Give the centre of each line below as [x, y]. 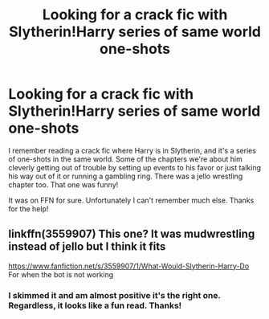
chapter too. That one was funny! [63, 184]
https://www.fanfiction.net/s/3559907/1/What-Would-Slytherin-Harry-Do [129, 266]
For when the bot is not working [61, 274]
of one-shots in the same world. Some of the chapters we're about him [125, 159]
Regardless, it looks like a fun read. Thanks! [95, 305]
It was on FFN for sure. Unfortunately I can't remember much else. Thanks [131, 200]
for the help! [29, 209]
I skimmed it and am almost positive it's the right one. [114, 295]
